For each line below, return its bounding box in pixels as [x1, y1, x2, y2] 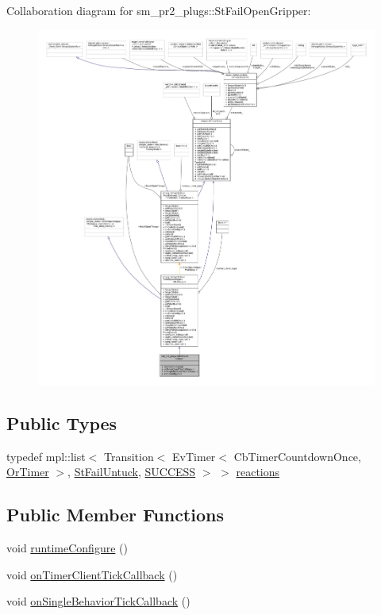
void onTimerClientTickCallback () [6, 566, 178, 582]
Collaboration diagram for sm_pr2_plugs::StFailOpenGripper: [6, 2, 311, 18]
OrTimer [6, 463, 49, 480]
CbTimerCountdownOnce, [233, 448, 361, 464]
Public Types [6, 410, 117, 435]
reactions [236, 463, 280, 480]
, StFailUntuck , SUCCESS [67, 463, 196, 480]
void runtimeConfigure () [6, 539, 128, 555]
